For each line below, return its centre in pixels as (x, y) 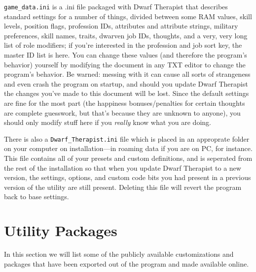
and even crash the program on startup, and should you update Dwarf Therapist (126, 83)
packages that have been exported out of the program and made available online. (127, 263)
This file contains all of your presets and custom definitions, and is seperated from (128, 158)
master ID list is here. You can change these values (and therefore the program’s (126, 55)
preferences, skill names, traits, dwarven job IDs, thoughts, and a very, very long (126, 35)
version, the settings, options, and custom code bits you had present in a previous (128, 177)
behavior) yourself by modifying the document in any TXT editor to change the (125, 64)
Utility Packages (61, 230)
